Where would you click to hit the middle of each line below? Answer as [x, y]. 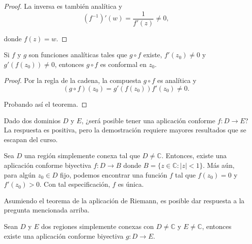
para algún [20, 174]
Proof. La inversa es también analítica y [63, 6]
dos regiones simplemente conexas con [97, 226]
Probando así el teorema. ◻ [46, 104]
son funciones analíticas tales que [78, 55]
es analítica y [177, 80]
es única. [131, 184]
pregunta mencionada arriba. [47, 210]
